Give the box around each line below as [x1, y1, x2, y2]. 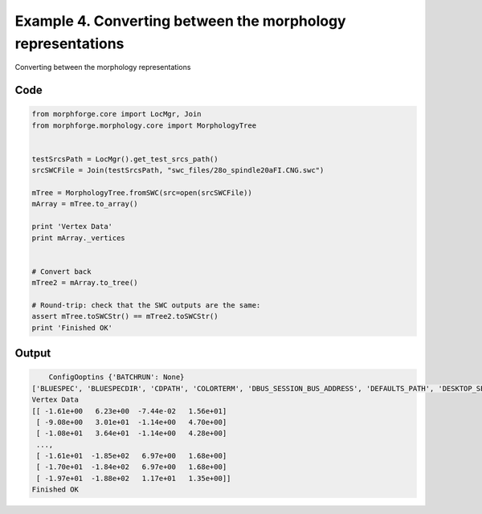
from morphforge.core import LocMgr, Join [31, 109, 202, 119]
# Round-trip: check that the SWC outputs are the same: [31, 300, 261, 309]
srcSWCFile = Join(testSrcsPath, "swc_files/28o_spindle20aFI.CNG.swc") [31, 165, 325, 175]
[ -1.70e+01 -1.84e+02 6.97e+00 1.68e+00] [36, 463, 227, 471]
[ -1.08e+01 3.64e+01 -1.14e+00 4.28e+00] [36, 429, 227, 438]
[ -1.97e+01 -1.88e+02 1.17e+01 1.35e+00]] [36, 474, 231, 483]
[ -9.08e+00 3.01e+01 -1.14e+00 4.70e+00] [36, 418, 227, 426]
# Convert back [31, 267, 92, 276]
